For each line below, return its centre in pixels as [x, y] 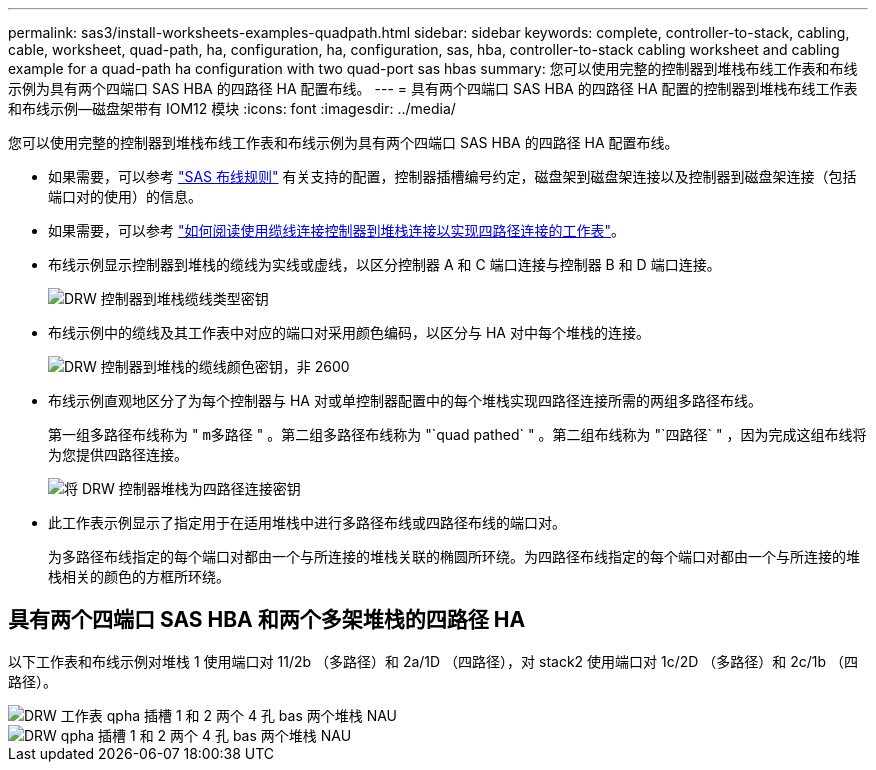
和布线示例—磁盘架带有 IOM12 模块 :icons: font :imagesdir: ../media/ [232, 108]
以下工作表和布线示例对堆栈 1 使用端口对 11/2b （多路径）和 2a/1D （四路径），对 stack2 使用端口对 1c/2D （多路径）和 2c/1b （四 [433, 661]
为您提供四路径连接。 [118, 454]
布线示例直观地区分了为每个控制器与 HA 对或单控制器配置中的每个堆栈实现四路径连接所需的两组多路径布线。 [405, 400]
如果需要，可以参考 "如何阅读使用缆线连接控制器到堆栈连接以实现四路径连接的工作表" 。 [336, 230]
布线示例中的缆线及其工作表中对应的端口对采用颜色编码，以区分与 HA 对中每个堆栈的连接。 [349, 332]
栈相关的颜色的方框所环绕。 [139, 576]
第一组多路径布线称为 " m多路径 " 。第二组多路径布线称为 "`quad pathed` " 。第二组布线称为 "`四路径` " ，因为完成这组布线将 [457, 434]
